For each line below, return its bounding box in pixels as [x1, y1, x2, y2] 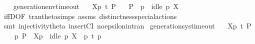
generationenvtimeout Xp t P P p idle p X [13, 1, 178, 11]
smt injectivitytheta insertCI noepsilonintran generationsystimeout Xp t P [3, 20, 251, 31]
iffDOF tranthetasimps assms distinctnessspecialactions [3, 10, 177, 21]
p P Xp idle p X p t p [14, 30, 101, 40]
